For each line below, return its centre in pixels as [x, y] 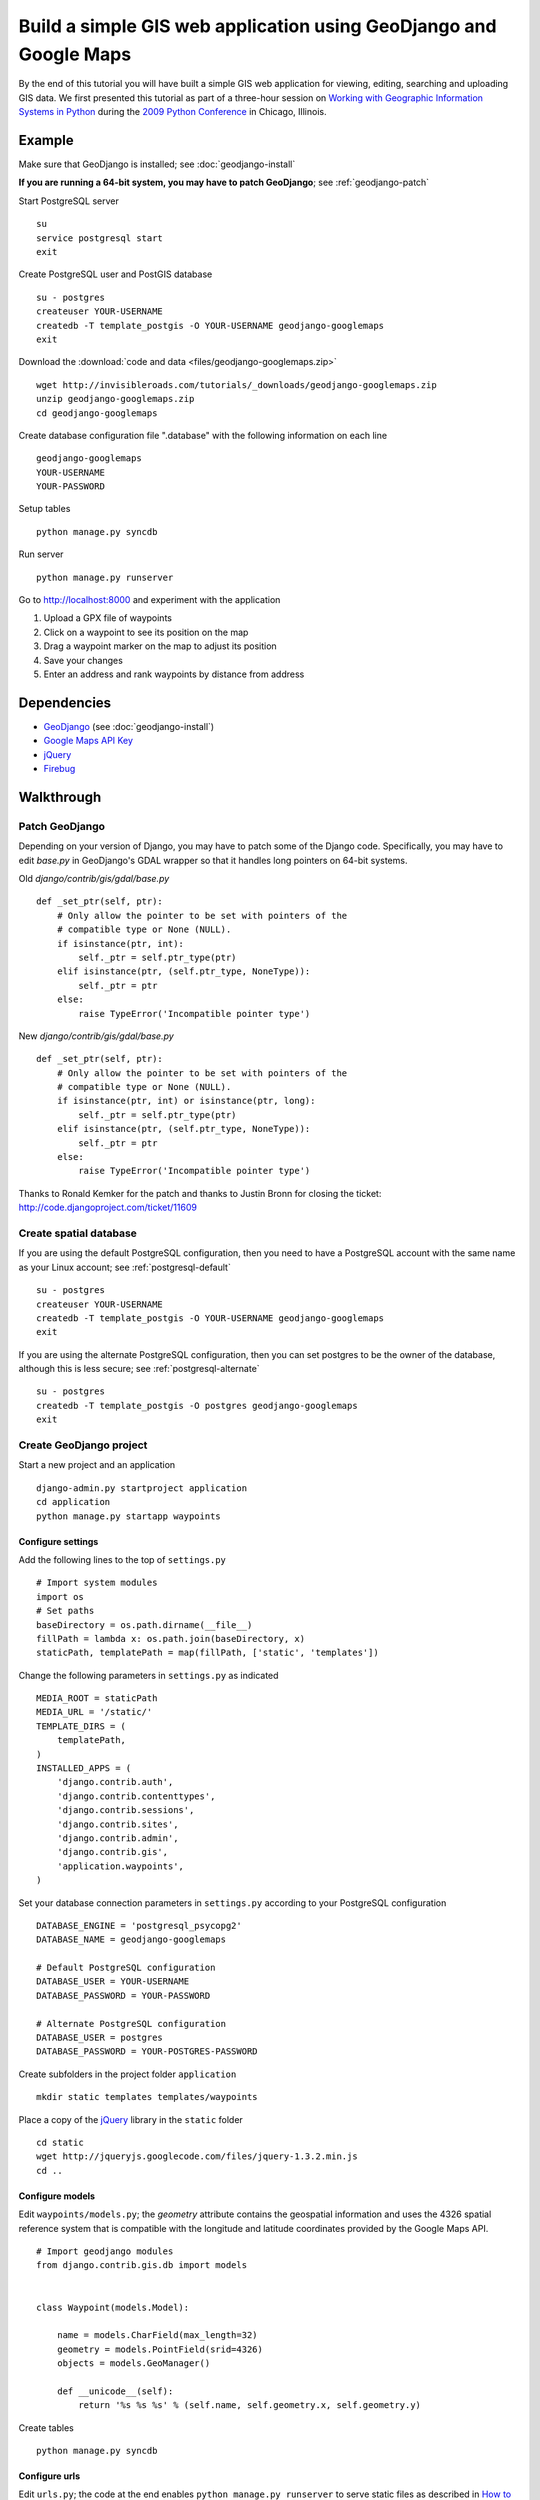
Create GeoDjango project [83, 1445]
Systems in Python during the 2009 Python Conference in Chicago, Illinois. [172, 112]
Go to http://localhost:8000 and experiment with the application [149, 600]
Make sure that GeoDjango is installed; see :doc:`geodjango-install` [157, 164]
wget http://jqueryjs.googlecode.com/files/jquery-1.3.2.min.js [197, 2156]
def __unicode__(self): [115, 2391]
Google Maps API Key [88, 741]
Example [46, 140]
